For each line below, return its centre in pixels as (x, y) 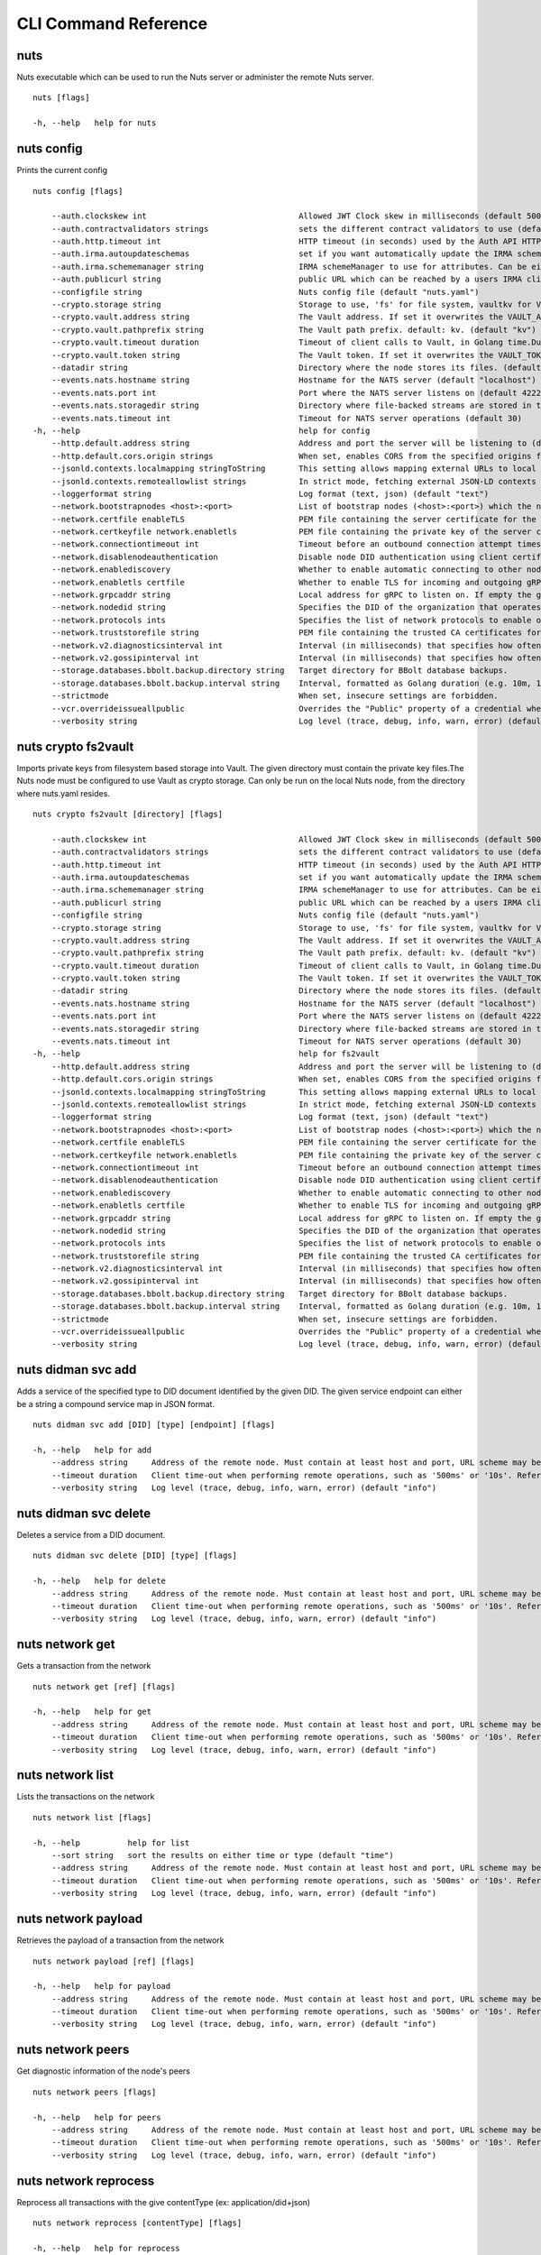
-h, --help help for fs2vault (206, 1054)
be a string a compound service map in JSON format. (116, 1404)
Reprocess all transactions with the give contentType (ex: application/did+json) (164, 2202)
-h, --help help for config (202, 430)
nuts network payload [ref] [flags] (114, 1961)
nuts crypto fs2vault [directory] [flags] (128, 815)
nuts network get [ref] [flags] (104, 1686)
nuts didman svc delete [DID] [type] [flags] (135, 1555)
